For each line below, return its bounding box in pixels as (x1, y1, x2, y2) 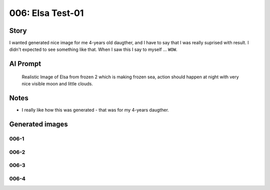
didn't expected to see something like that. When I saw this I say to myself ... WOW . (9, 46, 177, 52)
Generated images (9, 120, 68, 128)
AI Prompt (9, 60, 41, 68)
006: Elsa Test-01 (9, 7, 84, 18)
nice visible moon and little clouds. (21, 81, 93, 87)
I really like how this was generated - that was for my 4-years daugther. (21, 107, 169, 113)
